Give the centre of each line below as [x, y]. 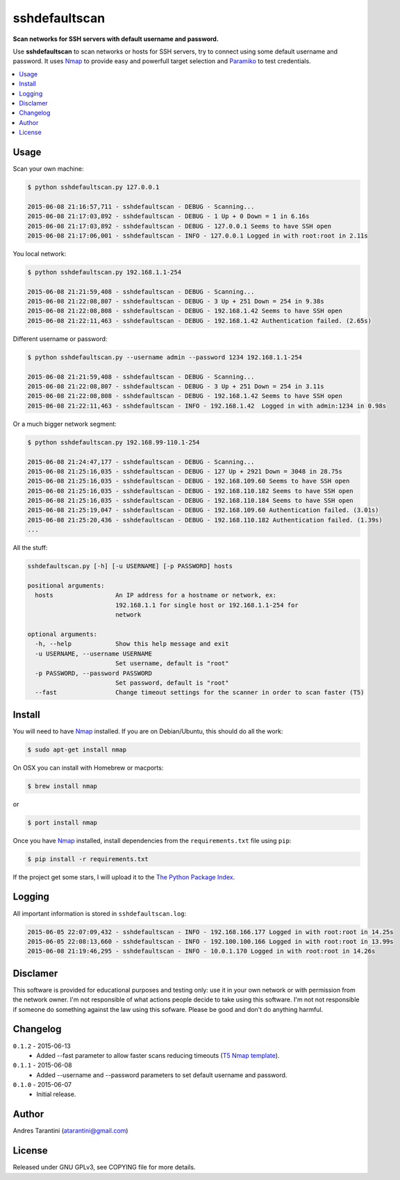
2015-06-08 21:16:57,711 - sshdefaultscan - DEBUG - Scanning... [141, 206]
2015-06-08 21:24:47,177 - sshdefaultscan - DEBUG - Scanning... [141, 462]
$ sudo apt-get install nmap [77, 749]
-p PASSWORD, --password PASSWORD [94, 673]
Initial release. [56, 1095]
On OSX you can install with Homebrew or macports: [88, 767]
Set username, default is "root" [172, 664]
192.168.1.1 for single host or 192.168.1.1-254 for [207, 605]
